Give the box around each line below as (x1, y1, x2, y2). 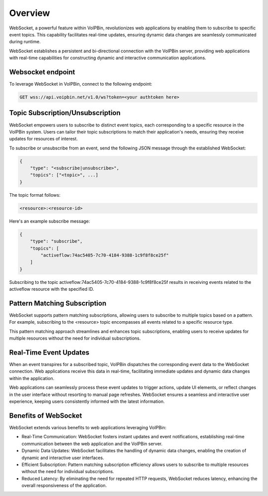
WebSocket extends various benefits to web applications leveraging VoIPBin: (9, 424, 166, 430)
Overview (9, 7, 50, 18)
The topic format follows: (9, 192, 61, 198)
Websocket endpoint (9, 68, 75, 76)
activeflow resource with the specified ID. (9, 286, 94, 292)
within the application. (9, 375, 55, 381)
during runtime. (9, 39, 41, 45)
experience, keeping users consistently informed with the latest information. (9, 398, 165, 404)
